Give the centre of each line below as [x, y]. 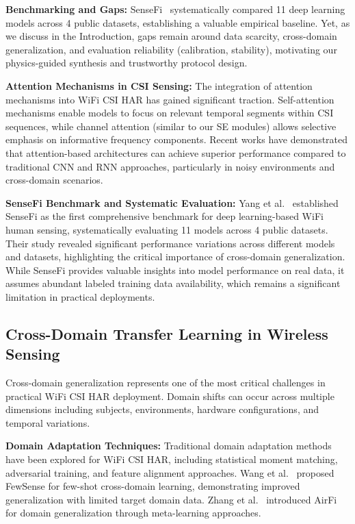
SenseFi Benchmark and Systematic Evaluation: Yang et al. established [172, 202]
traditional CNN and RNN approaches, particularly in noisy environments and [170, 166]
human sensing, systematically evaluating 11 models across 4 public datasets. [167, 229]
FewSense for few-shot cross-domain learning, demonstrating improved [153, 486]
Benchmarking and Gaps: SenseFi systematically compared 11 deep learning [175, 9]
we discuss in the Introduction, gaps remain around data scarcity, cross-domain [171, 36]
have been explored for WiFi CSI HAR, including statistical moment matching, [172, 459]
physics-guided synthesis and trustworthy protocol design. [127, 63]
